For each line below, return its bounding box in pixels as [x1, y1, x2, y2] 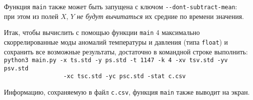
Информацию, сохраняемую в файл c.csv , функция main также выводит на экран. [4, 87, 250, 97]
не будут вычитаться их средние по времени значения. [77, 11, 244, 21]
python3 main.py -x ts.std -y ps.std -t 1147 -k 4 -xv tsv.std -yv [4, 57, 228, 64]
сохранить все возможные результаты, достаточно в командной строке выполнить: [4, 46, 248, 56]
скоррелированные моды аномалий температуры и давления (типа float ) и [4, 36, 228, 47]
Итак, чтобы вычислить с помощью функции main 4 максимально [4, 27, 200, 37]
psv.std [4, 65, 29, 72]
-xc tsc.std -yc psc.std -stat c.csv [63, 73, 186, 80]
